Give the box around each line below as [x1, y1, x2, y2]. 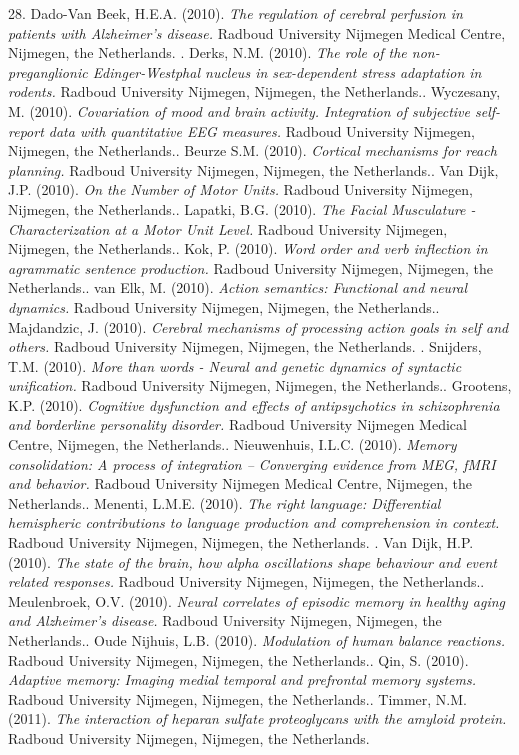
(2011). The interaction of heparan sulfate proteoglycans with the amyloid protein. [8, 708, 507, 729]
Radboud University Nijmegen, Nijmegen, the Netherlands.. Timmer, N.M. [8, 688, 467, 709]
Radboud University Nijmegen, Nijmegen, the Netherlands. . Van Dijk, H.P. [8, 532, 474, 553]
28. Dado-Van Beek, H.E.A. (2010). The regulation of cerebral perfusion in [8, 3, 463, 23]
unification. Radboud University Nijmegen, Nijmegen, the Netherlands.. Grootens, [8, 375, 512, 396]
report [8, 120, 44, 141]
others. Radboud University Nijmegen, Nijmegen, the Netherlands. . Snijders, [8, 336, 482, 357]
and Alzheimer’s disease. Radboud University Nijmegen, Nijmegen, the [8, 610, 442, 631]
